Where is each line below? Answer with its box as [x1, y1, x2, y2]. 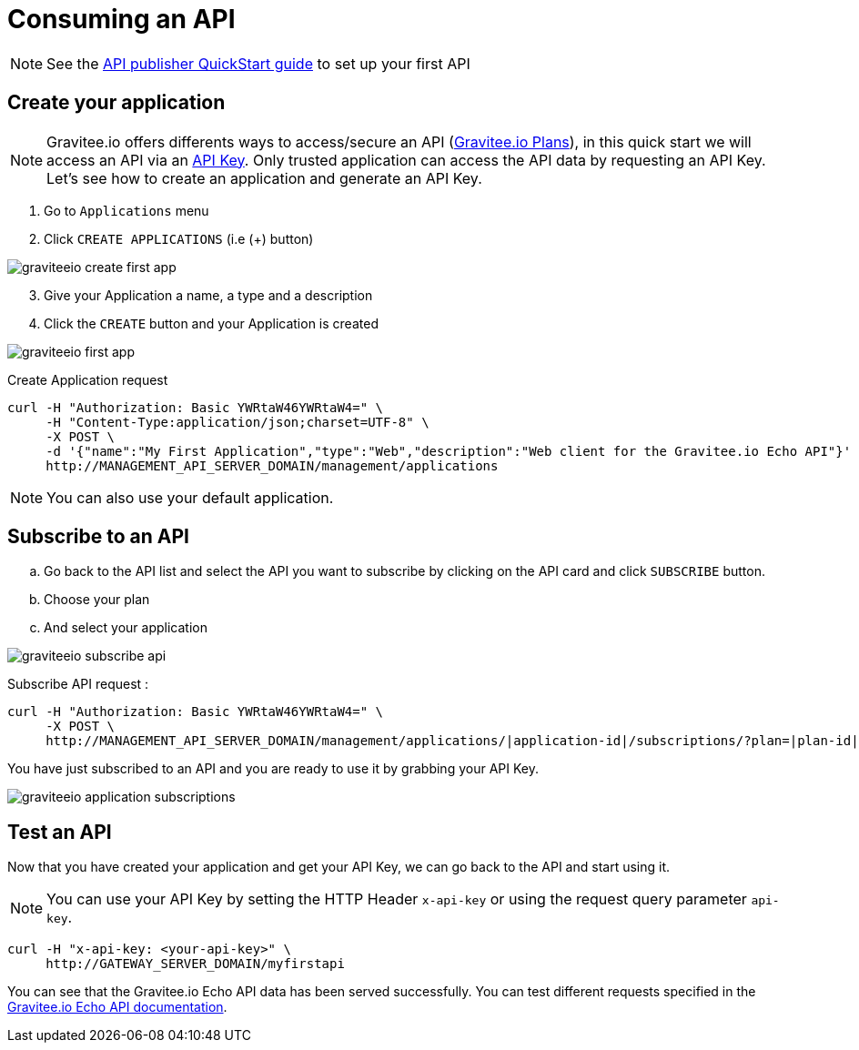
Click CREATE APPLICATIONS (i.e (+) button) [44, 230, 314, 247]
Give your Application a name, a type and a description [44, 287, 373, 303]
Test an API [7, 820, 112, 843]
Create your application [7, 91, 226, 115]
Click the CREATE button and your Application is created [44, 315, 379, 331]
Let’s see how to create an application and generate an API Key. [46, 168, 482, 187]
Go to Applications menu [44, 202, 209, 218]
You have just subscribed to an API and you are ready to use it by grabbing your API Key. [7, 761, 539, 777]
